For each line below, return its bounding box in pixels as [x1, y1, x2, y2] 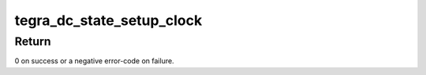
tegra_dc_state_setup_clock [14, 12, 203, 29]
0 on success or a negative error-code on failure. [14, 56, 174, 66]
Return [14, 34, 51, 48]
